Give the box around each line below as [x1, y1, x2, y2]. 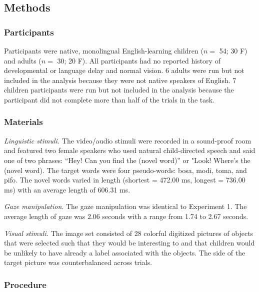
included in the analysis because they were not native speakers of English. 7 [4, 74, 236, 85]
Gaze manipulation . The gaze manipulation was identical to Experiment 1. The [4, 201, 247, 211]
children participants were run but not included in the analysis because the [4, 84, 234, 95]
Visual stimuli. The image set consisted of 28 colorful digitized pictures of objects [4, 227, 253, 238]
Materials [4, 115, 43, 128]
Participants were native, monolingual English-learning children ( [4, 45, 203, 55]
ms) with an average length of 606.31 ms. [4, 184, 130, 194]
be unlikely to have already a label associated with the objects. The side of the [4, 247, 245, 257]
